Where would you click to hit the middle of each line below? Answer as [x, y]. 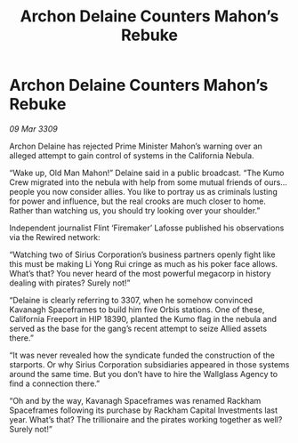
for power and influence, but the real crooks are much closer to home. [138, 201]
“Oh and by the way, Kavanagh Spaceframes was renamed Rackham [135, 400]
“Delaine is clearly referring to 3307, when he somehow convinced [131, 300]
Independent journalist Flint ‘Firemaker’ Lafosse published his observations [147, 228]
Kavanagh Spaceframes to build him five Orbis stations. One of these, [137, 310]
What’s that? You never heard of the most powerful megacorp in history [140, 273]
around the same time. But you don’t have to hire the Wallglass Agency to [144, 374]
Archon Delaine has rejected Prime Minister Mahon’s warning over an [136, 146]
